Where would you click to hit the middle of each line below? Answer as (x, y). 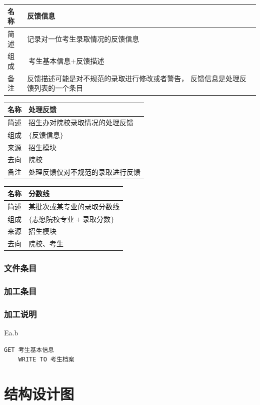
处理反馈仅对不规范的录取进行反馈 (84, 172)
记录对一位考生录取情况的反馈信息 (83, 38)
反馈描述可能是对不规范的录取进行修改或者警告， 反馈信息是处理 (133, 78)
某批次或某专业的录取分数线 (74, 206)
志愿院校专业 (53, 220)
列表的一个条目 (59, 88)
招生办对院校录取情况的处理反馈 (81, 122)
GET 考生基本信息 (29, 350)
